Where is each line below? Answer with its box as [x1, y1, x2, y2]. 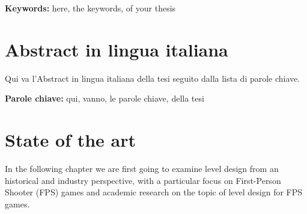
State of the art [5, 127, 136, 152]
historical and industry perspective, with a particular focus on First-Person [5, 174, 281, 186]
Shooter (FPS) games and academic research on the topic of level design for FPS [5, 186, 303, 198]
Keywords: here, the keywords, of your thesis [5, 2, 176, 14]
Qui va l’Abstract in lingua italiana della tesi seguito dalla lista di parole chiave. [5, 72, 300, 84]
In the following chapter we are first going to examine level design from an [5, 162, 279, 175]
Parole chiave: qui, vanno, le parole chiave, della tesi [5, 92, 204, 105]
